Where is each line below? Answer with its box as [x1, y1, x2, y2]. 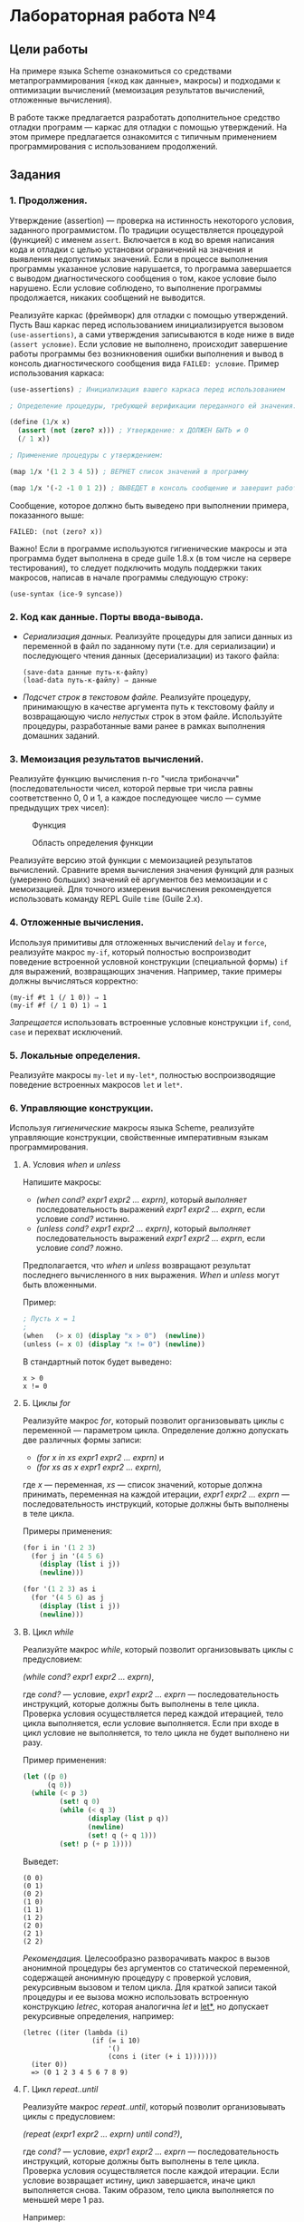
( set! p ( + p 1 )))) [59, 1839, 133, 1848]
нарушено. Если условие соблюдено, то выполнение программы [9, 282, 262, 293]
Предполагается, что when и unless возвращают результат [22, 1260, 252, 1271]
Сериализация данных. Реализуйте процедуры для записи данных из [22, 631, 293, 642]
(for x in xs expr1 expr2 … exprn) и [35, 1451, 165, 1462]
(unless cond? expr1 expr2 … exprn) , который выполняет [35, 1223, 252, 1234]
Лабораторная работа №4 [9, 5, 217, 26]
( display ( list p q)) [87, 1814, 169, 1823]
